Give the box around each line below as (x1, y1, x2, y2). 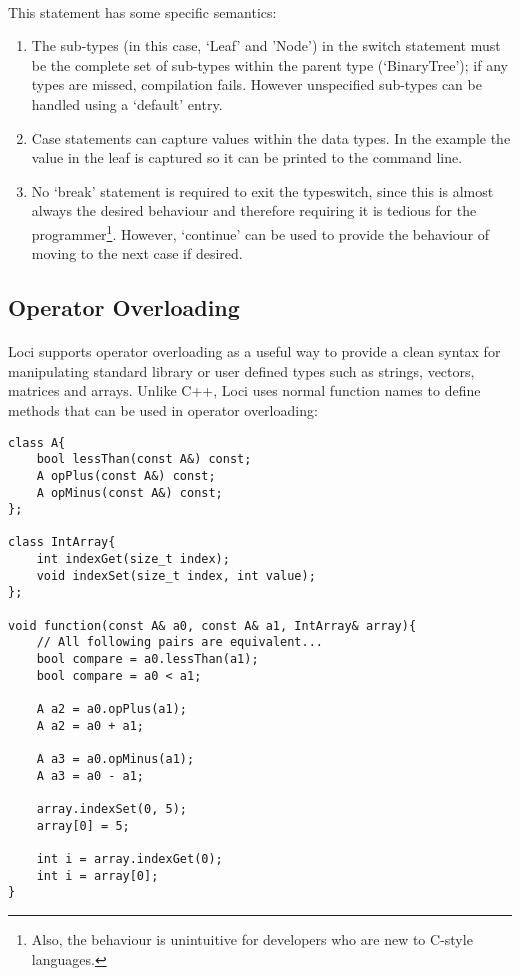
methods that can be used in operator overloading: (8, 399, 318, 420)
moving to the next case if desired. (31, 243, 243, 264)
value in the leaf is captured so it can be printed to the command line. (31, 147, 463, 168)
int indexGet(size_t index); (36, 552, 230, 567)
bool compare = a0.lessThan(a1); (36, 652, 259, 667)
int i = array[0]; (36, 868, 159, 883)
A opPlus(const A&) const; (36, 468, 216, 483)
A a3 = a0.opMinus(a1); (36, 752, 195, 766)
